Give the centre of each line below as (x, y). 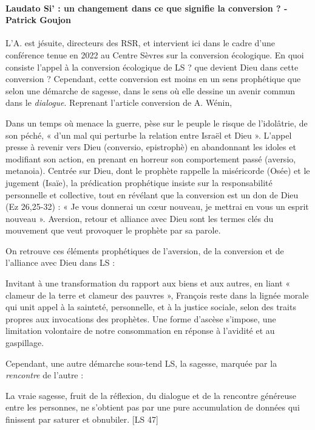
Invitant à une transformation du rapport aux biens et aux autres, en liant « (148, 283)
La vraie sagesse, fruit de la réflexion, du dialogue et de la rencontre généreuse (151, 395)
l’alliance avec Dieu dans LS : (60, 262)
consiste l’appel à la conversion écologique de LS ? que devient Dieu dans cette (152, 67)
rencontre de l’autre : (45, 375)
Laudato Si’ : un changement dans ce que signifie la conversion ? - (147, 8)
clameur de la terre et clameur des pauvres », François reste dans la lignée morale (157, 295)
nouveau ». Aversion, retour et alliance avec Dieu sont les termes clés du (140, 218)
